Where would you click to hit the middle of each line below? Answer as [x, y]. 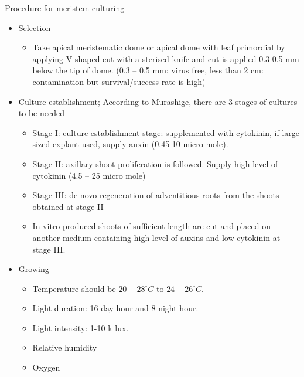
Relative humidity [65, 347]
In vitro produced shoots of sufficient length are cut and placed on [151, 226]
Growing [34, 269]
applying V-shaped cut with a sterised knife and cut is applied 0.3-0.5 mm [166, 58]
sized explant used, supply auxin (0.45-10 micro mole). [130, 144]
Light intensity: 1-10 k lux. [81, 327]
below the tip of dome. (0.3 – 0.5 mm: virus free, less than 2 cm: [148, 70]
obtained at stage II [68, 206]
